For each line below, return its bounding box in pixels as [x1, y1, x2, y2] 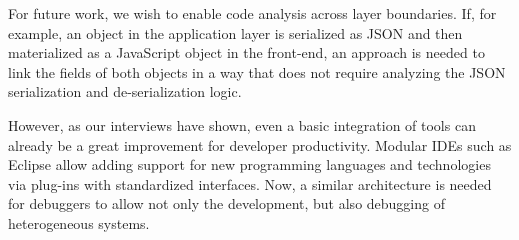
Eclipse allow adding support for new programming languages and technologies [8, 154, 491, 175]
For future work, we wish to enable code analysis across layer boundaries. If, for [8, 3, 497, 23]
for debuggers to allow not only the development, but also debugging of [8, 193, 445, 214]
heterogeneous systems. [8, 212, 150, 233]
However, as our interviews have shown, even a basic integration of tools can [8, 114, 476, 135]
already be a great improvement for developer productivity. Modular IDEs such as [8, 134, 512, 155]
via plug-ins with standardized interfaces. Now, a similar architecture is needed [8, 173, 492, 194]
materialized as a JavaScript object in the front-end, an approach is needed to [8, 42, 485, 63]
